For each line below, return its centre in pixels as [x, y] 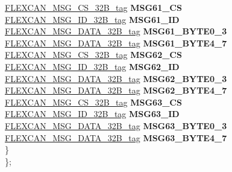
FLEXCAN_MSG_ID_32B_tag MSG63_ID [92, 114]
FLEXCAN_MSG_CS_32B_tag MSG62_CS [93, 55]
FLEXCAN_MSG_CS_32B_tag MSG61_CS [93, 7]
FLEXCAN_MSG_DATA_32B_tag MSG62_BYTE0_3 [116, 78]
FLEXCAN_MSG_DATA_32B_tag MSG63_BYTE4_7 [116, 137]
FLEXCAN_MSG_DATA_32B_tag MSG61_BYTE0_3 [116, 31]
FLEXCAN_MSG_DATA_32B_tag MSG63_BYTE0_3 [116, 125]
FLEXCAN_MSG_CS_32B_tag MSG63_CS [93, 102]
